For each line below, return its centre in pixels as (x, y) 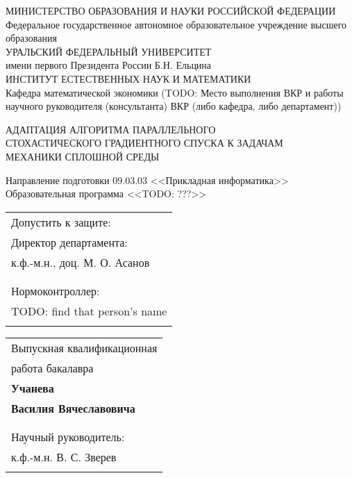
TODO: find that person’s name (89, 311)
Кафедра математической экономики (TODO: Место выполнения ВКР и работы (175, 92)
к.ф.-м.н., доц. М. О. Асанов (81, 262)
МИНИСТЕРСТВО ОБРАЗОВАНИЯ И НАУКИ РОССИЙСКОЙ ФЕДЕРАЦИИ (171, 10)
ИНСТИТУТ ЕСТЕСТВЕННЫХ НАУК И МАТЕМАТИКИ (128, 78)
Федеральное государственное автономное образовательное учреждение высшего (176, 24)
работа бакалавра (52, 368)
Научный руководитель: (68, 436)
